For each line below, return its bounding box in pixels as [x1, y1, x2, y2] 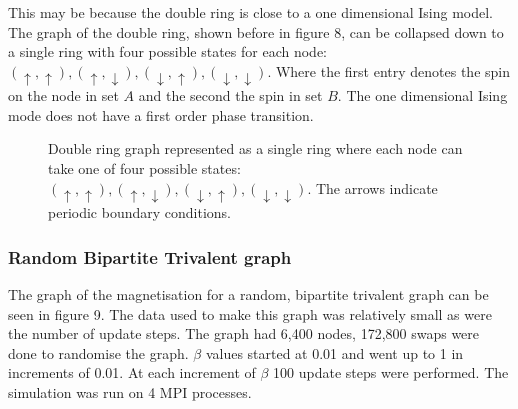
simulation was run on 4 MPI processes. [8, 381, 252, 402]
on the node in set [8, 85, 119, 106]
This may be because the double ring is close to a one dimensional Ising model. [8, 2, 494, 22]
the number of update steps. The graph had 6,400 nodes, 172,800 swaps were [8, 323, 480, 344]
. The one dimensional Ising [337, 85, 508, 106]
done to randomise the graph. [8, 342, 189, 363]
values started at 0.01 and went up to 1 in [205, 342, 464, 363]
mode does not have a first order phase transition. [8, 104, 314, 125]
